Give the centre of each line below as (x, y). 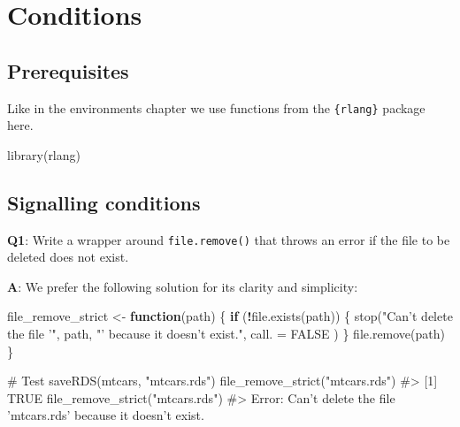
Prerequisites (68, 70)
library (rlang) (44, 154)
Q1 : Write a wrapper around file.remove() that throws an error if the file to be (229, 239)
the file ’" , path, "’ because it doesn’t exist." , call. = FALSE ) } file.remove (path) (226, 334)
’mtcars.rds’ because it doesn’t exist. (106, 415)
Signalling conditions (104, 202)
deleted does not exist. (68, 257)
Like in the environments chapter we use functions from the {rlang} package (216, 107)
